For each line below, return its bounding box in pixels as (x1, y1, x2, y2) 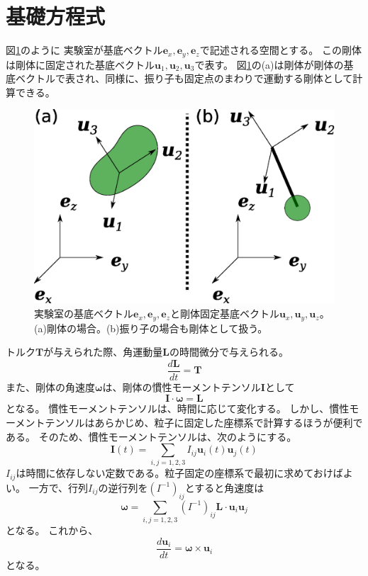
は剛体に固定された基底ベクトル (6, 57, 155, 72)
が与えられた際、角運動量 (43, 344, 163, 359)
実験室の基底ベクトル (34, 306, 133, 321)
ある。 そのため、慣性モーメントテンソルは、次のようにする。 (6, 429, 297, 444)
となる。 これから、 (6, 523, 99, 538)
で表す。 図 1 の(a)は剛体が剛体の (194, 57, 344, 72)
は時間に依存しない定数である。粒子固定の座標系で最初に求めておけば (16, 465, 343, 480)
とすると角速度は (184, 480, 264, 495)
